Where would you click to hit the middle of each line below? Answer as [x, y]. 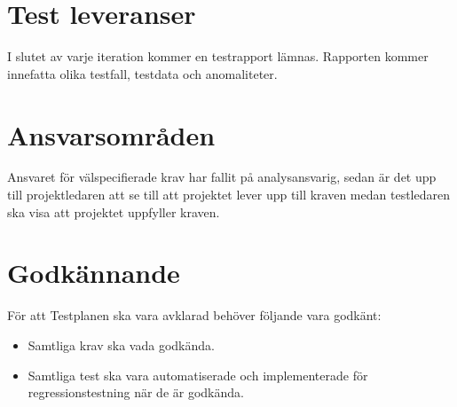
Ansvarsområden [111, 134]
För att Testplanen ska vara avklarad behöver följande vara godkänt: [194, 315]
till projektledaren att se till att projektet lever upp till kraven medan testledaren [228, 195]
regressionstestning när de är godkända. [136, 392]
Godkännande [94, 273]
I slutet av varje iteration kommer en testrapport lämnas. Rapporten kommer [218, 56]
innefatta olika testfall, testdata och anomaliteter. [142, 73]
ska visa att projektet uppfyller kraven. [114, 211]
